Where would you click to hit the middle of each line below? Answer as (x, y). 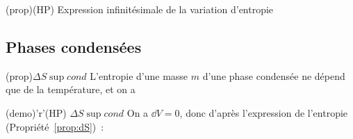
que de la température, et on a (71, 89)
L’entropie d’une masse (139, 75)
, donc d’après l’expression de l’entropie (264, 112)
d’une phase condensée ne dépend (274, 75)
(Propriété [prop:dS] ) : (55, 126)
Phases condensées (74, 46)
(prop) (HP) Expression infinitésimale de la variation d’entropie (140, 9)
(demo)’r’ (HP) (36, 112)
